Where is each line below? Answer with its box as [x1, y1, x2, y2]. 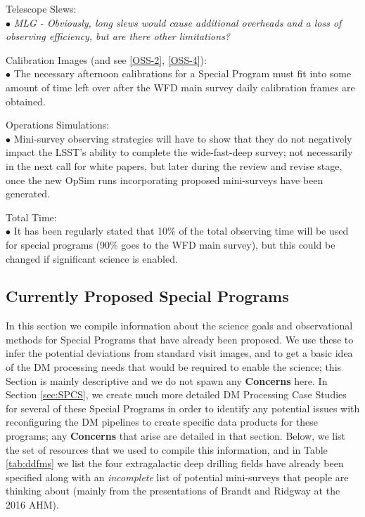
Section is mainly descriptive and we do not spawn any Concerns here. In [6, 373, 328, 388]
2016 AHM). [6, 497, 59, 512]
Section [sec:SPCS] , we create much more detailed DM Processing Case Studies [6, 387, 347, 402]
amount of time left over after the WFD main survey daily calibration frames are [6, 79, 355, 94]
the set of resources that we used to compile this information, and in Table [6, 442, 328, 457]
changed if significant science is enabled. [6, 251, 178, 266]
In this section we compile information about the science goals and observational [6, 318, 353, 333]
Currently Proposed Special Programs [6, 285, 289, 307]
